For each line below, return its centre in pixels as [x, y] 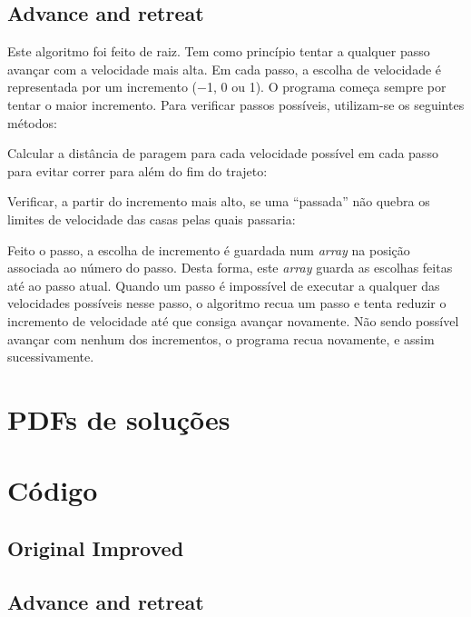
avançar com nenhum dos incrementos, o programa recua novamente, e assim [221, 338]
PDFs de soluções [119, 418]
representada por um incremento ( [103, 87]
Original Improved [96, 547]
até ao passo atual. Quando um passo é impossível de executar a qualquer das [224, 285]
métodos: [32, 122]
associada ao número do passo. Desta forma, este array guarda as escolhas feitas [230, 268]
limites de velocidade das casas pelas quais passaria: [152, 219]
